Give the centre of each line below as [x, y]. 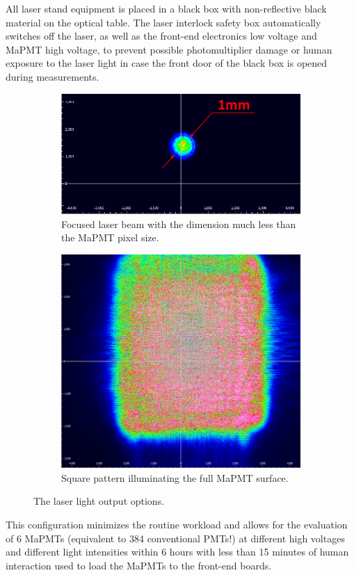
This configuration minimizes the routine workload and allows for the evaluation [177, 525]
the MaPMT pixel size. [110, 237]
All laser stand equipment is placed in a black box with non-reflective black [166, 8]
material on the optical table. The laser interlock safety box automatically [163, 22]
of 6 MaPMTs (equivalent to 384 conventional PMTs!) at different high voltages [175, 538]
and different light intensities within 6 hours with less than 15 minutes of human [177, 552]
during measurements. [53, 76]
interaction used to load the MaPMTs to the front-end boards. [139, 565]
